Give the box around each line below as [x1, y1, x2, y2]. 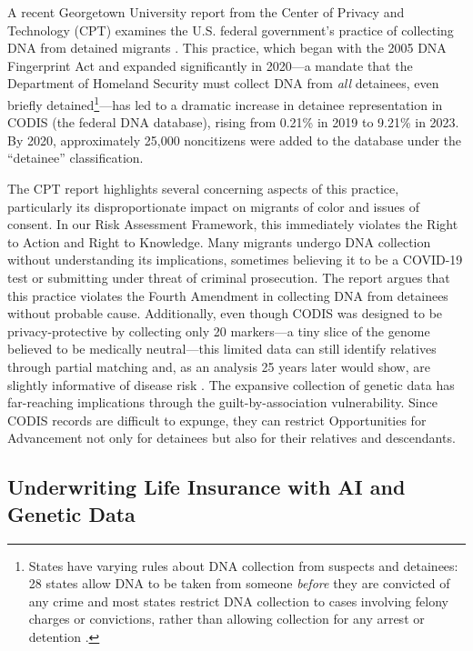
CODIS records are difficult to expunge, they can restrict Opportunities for [7, 410, 427, 429]
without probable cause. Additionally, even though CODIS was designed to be [7, 304, 443, 323]
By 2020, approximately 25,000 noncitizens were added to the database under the [7, 130, 462, 149]
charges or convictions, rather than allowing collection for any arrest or [28, 609, 425, 628]
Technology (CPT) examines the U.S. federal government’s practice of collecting [7, 20, 454, 39]
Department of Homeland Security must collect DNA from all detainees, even [7, 74, 439, 93]
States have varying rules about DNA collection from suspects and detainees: [28, 556, 458, 575]
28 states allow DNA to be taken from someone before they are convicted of [28, 574, 450, 593]
